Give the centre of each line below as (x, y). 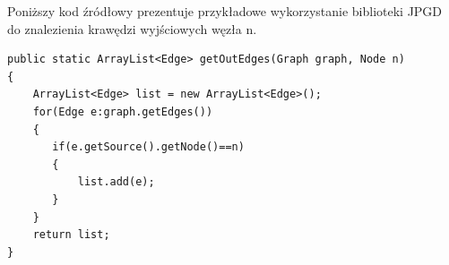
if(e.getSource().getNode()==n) (148, 147)
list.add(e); (116, 182)
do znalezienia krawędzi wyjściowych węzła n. (132, 28)
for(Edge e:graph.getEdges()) (123, 111)
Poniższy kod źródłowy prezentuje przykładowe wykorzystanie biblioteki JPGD (225, 11)
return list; (71, 235)
